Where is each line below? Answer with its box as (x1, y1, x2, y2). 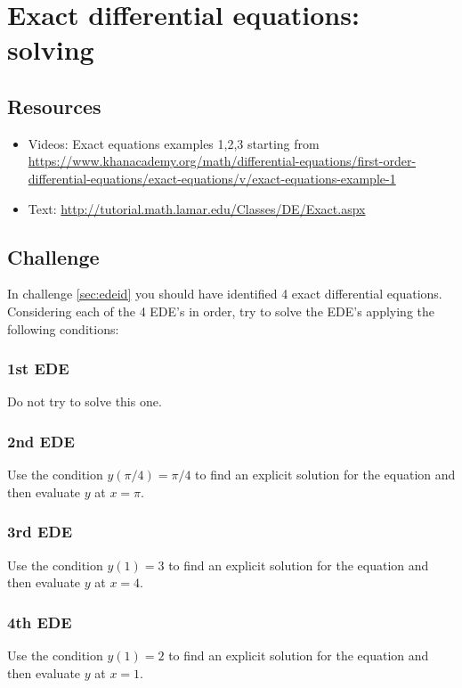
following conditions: (7, 319, 119, 338)
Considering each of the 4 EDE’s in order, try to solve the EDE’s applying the (7, 301, 434, 320)
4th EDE (7, 610, 72, 633)
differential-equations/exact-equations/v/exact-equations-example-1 (28, 168, 396, 187)
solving (7, 31, 94, 68)
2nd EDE (7, 430, 75, 452)
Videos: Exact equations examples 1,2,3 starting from (28, 134, 320, 152)
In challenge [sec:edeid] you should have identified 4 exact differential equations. (7, 284, 442, 303)
